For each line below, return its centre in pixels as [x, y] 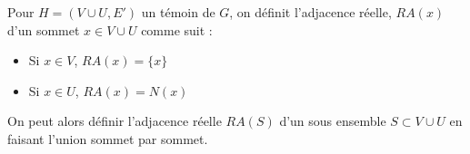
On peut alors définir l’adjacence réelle [115, 121]
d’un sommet [44, 29]
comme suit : [177, 29]
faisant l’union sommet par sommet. [108, 138]
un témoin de [178, 12]
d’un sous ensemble [333, 121]
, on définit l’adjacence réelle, [310, 12]
